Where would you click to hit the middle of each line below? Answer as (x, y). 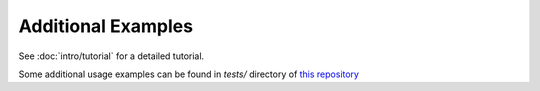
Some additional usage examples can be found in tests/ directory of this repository (189, 74)
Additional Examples (106, 26)
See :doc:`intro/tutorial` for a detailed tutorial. (111, 56)
